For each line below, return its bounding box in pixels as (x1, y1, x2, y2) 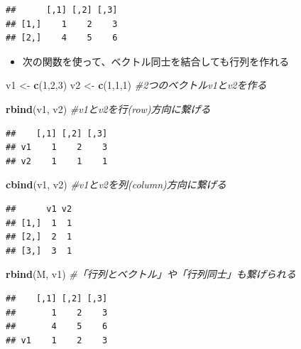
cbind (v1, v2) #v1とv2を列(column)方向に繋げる (6, 177, 226, 192)
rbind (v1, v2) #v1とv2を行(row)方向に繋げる (6, 101, 211, 116)
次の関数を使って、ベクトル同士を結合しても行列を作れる (22, 53, 290, 68)
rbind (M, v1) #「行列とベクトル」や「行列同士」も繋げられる (6, 267, 296, 281)
